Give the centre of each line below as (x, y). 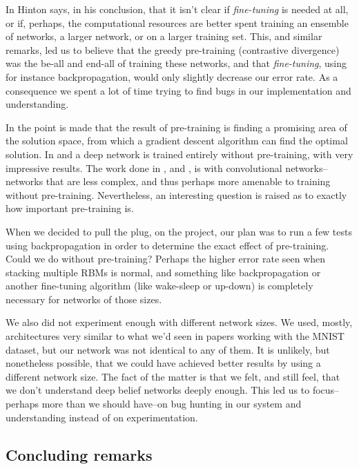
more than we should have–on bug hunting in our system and (172, 404)
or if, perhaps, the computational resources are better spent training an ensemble (177, 22)
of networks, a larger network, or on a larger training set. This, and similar (164, 36)
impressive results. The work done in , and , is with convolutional (144, 167)
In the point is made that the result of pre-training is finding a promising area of (176, 127)
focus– (326, 390)
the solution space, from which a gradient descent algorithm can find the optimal (177, 141)
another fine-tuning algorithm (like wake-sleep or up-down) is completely (159, 286)
